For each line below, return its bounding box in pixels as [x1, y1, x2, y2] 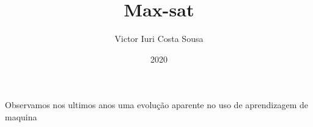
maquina [5, 110, 37, 123]
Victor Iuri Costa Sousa [114, 32, 204, 45]
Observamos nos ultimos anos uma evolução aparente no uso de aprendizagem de [5, 98, 308, 111]
